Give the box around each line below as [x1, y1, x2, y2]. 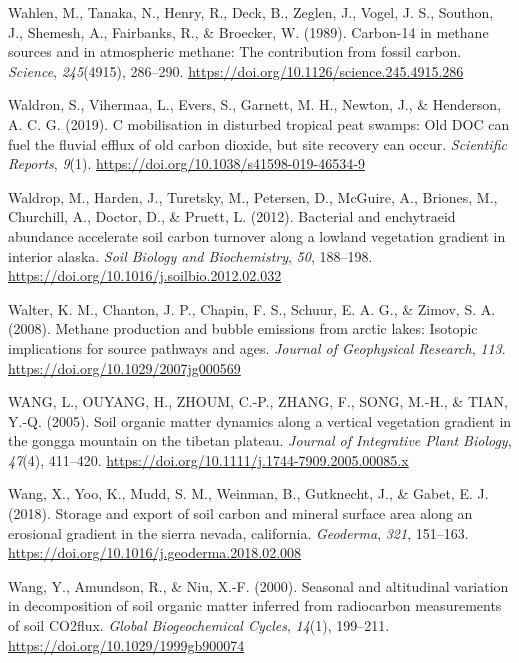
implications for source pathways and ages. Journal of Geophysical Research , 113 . [8, 337, 506, 358]
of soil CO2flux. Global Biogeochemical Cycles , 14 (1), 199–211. [8, 615, 390, 636]
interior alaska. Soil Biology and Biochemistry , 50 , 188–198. [8, 245, 373, 266]
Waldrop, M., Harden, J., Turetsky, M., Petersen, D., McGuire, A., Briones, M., [8, 186, 498, 207]
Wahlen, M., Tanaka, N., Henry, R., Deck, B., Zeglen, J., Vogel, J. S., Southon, [8, 2, 494, 22]
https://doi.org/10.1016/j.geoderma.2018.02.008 [8, 542, 302, 563]
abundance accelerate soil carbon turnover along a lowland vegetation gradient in [8, 225, 506, 246]
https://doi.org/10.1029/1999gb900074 [8, 634, 245, 655]
